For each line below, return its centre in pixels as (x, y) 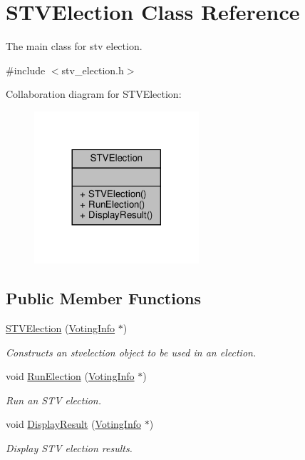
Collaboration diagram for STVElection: (94, 94)
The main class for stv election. (74, 46)
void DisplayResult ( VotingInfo (73, 424)
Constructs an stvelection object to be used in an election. (131, 352)
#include (26, 70)
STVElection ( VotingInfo (61, 328)
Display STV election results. (69, 448)
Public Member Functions (103, 298)
